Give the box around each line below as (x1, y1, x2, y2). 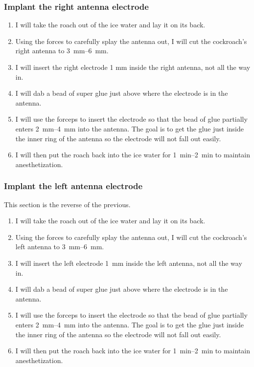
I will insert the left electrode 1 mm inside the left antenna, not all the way (15, 258, 242, 268)
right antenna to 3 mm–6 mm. (15, 45, 109, 56)
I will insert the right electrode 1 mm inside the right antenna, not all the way (15, 62, 251, 72)
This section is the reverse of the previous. (4, 199, 131, 209)
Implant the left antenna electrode (4, 180, 143, 192)
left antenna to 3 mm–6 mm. (15, 241, 104, 252)
